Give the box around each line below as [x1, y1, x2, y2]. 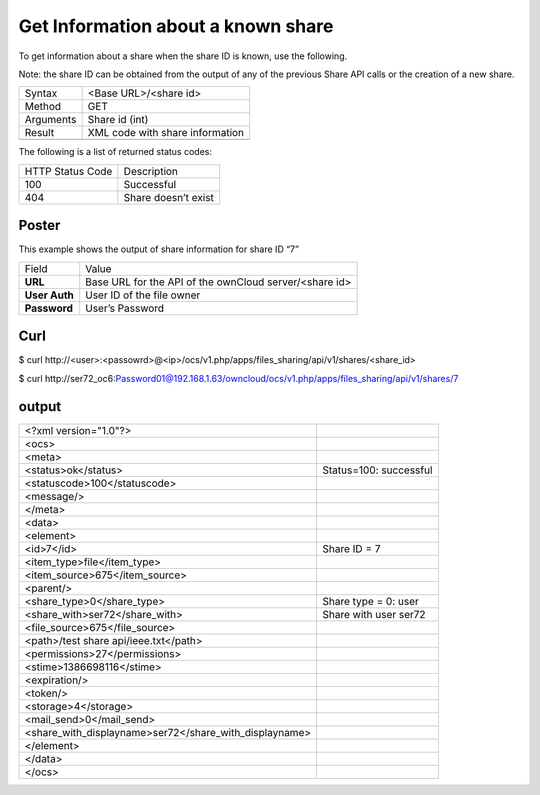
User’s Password [85, 301, 165, 315]
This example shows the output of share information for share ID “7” [18, 243, 300, 255]
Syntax [24, 86, 58, 100]
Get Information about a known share [18, 15, 334, 37]
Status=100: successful [322, 463, 433, 477]
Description [123, 164, 179, 178]
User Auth [24, 288, 75, 302]
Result [24, 126, 55, 140]
